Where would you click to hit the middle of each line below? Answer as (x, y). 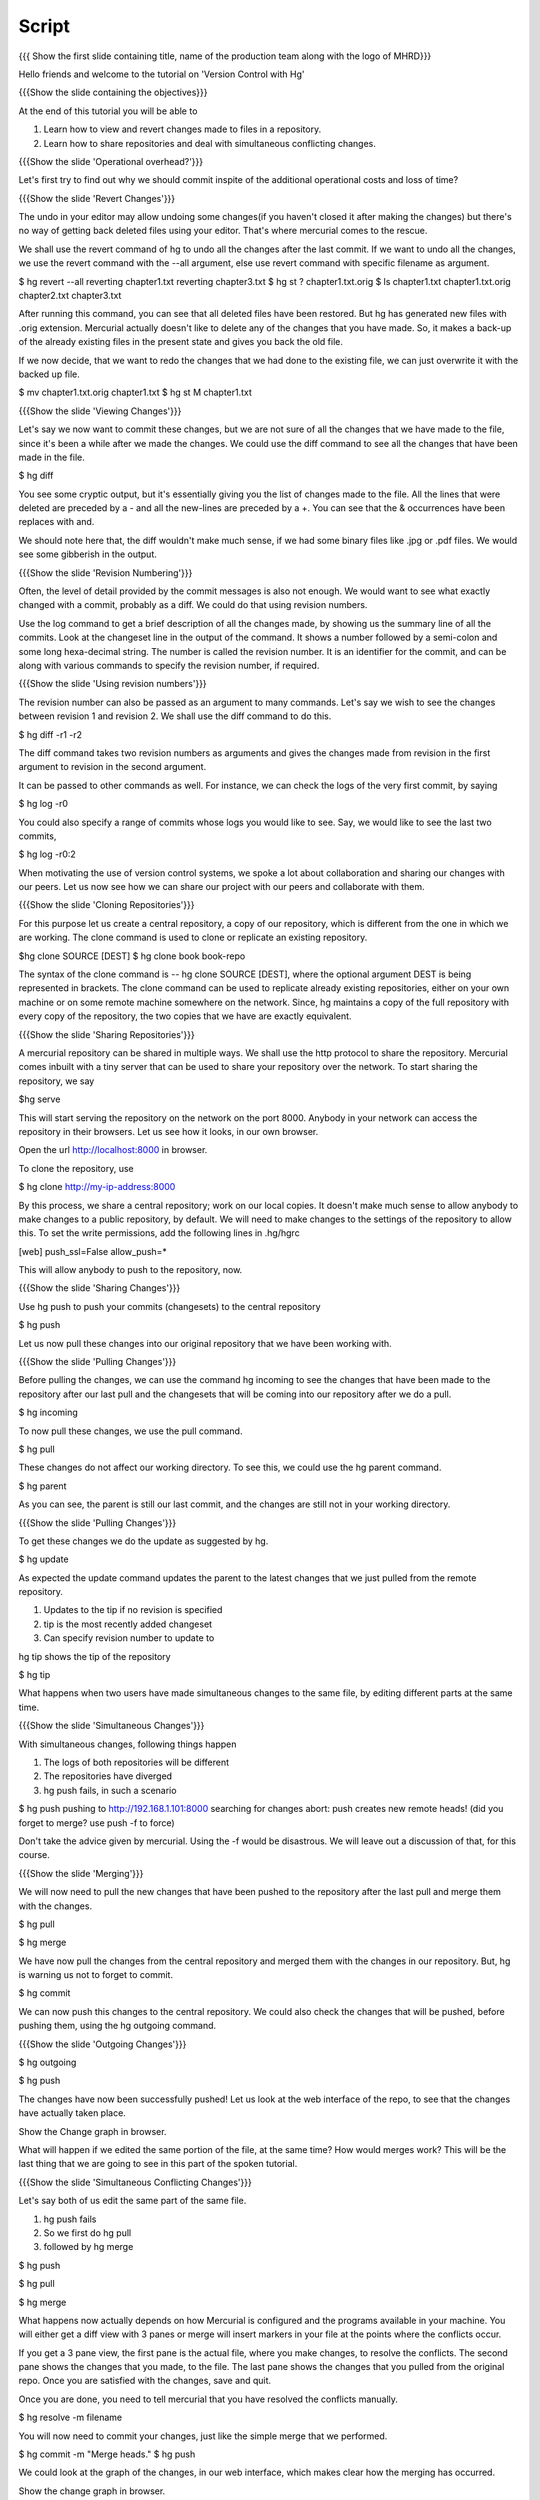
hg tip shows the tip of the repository (94, 1656)
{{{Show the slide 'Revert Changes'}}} (97, 198)
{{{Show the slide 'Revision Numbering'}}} (105, 572)
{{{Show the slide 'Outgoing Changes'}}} (102, 2044)
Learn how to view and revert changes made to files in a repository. (182, 129)
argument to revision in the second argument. (112, 767)
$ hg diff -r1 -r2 (50, 734)
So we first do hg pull (87, 2232)
